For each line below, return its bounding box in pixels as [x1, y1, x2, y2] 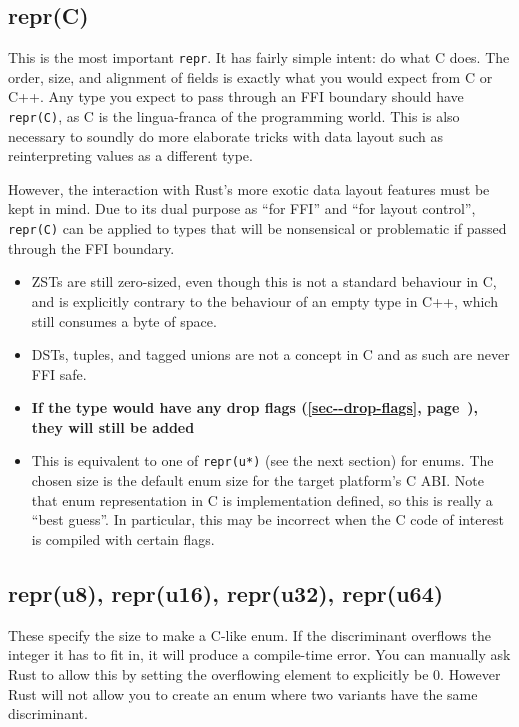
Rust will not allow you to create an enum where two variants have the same [8, 683, 478, 704]
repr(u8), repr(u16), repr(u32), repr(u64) [8, 577, 444, 608]
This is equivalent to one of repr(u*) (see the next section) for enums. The [31, 450, 494, 471]
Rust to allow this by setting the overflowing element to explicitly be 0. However [8, 663, 501, 684]
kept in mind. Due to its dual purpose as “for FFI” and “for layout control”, [8, 198, 476, 219]
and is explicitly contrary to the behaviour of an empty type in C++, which [31, 290, 498, 311]
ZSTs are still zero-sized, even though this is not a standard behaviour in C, [31, 271, 497, 292]
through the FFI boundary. [8, 237, 175, 258]
